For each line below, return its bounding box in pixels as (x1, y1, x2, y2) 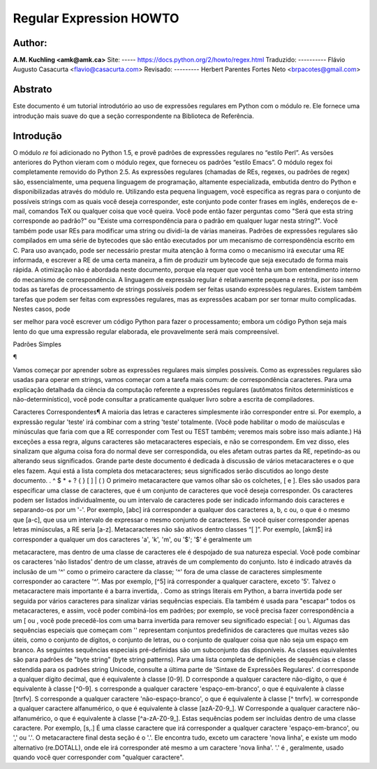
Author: (13, 37, 48, 49)
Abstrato (13, 84, 52, 96)
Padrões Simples (13, 340, 62, 349)
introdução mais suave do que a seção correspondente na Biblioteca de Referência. (13, 112, 254, 120)
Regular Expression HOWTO (13, 10, 179, 26)
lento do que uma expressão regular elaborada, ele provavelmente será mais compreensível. (13, 327, 279, 335)
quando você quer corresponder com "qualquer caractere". (13, 753, 184, 761)
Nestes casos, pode (13, 305, 71, 313)
